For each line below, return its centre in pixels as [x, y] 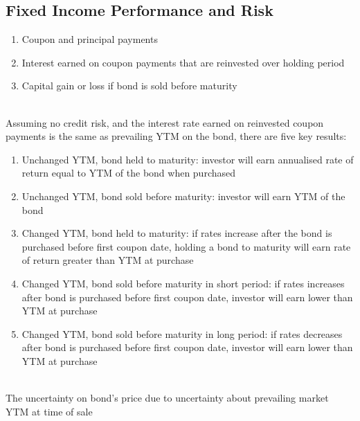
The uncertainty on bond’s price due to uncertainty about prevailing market [167, 398]
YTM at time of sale [49, 411]
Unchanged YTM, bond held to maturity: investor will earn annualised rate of [188, 159]
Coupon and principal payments [90, 39]
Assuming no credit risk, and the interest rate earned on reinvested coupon [165, 122]
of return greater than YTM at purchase [108, 260]
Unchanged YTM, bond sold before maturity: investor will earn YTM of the [183, 196]
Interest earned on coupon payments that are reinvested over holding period [183, 62]
